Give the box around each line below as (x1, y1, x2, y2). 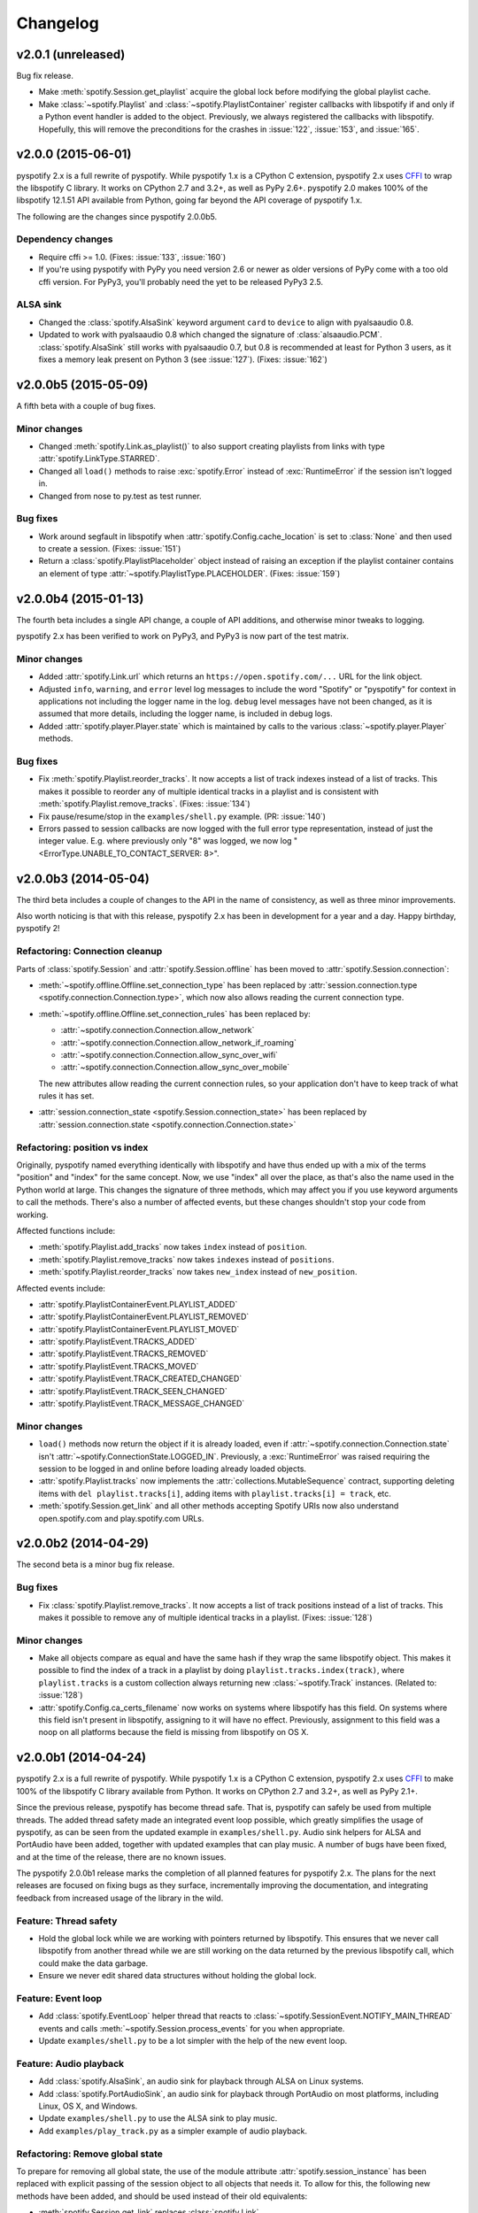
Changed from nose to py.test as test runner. (38, 490, 203, 501)
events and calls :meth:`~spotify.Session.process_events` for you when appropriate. (38, 2023, 345, 2033)
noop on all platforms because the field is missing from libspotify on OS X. (38, 1727, 309, 1738)
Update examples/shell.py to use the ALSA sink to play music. (38, 2113, 278, 2124)
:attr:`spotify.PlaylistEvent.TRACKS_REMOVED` (38, 1348, 209, 1359)
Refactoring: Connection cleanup (16, 945, 163, 958)
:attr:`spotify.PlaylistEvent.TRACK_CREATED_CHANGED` (38, 1373, 243, 1384)
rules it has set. (38, 1091, 95, 1101)
